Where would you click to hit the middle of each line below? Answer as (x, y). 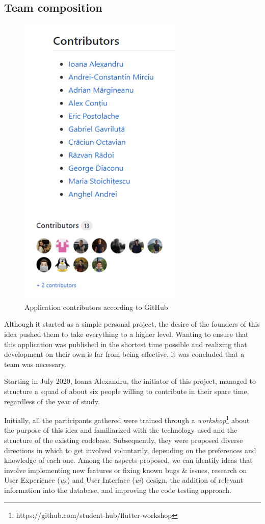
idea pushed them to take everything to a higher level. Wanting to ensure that (126, 334)
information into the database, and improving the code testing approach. (118, 490)
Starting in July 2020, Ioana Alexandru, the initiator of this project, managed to (130, 381)
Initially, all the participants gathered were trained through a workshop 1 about (127, 419)
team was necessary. (35, 364)
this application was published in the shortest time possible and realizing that (126, 344)
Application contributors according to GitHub (96, 307)
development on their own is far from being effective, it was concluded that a (124, 354)
